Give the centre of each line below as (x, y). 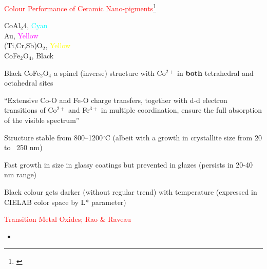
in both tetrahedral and (215, 73)
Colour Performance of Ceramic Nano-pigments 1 (80, 7)
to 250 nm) (23, 147)
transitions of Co (31, 110)
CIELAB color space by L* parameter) (65, 202)
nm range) (21, 174)
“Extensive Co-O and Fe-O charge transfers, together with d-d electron (116, 100)
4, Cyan (35, 25)
